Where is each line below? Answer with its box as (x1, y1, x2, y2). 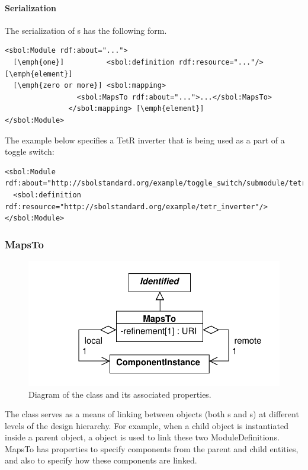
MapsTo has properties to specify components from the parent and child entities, (5, 442, 299, 455)
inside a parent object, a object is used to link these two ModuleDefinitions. (5, 431, 280, 443)
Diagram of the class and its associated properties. (28, 388, 211, 400)
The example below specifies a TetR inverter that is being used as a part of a (5, 133, 285, 146)
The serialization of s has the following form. (5, 24, 167, 36)
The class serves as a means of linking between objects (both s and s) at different (5, 408, 299, 420)
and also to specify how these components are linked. (5, 454, 197, 466)
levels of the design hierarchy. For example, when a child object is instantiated (5, 419, 288, 431)
